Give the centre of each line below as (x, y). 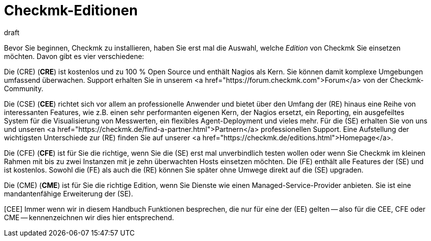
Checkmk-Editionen (71, 10)
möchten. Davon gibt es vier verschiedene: (74, 56)
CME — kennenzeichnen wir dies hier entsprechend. (89, 217)
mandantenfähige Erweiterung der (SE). (69, 193)
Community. (24, 88)
